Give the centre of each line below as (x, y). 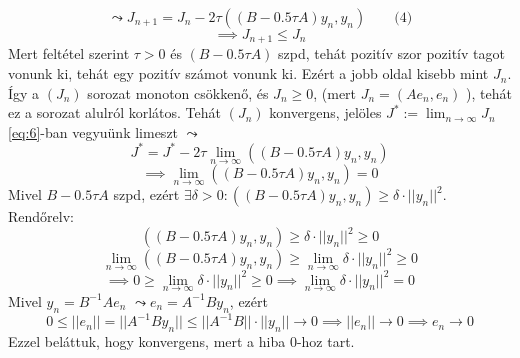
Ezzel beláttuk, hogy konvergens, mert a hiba (147, 340)
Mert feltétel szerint (69, 53)
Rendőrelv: (41, 216)
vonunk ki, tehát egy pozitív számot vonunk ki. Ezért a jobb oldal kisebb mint (248, 73)
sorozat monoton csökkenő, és (178, 92)
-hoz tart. (325, 340)
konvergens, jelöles (325, 112)
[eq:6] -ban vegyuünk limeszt (93, 131)
